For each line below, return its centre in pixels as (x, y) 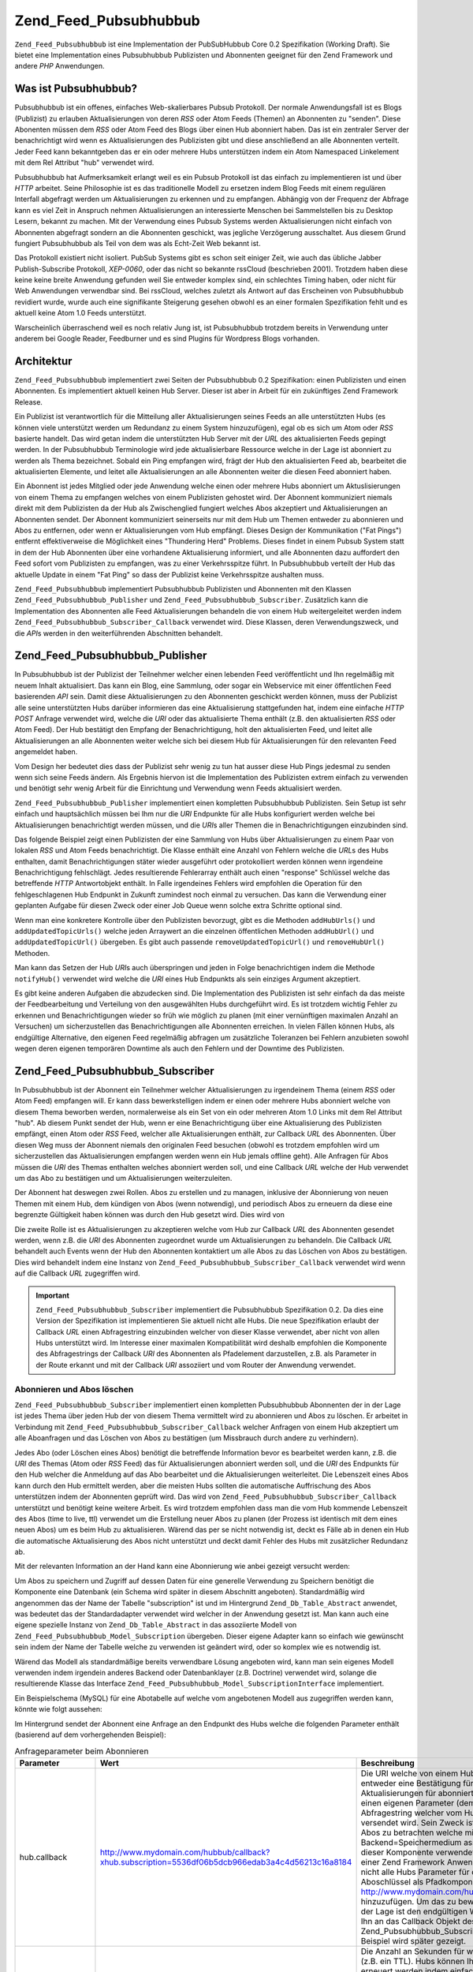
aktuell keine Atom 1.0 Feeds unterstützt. (80, 313)
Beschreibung (388, 1763)
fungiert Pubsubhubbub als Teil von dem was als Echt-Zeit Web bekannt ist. (138, 243)
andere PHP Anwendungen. (60, 66)
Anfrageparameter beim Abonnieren (82, 1751)
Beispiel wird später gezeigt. (413, 1940)
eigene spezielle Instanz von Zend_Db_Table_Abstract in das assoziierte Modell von (156, 1625)
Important (53, 1295)
